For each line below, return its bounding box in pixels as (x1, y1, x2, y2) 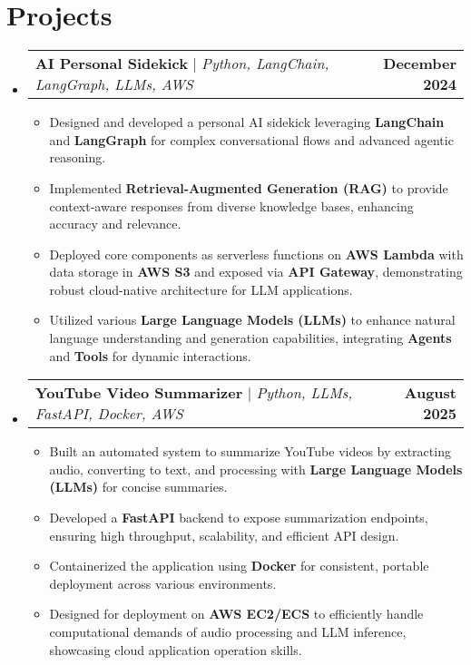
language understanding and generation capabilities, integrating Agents (49, 328, 452, 347)
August (404, 382, 456, 404)
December (383, 53, 456, 74)
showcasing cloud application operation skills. (49, 640, 302, 659)
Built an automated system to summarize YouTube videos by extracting (49, 442, 451, 461)
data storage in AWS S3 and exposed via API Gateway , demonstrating (49, 262, 463, 281)
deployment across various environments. (49, 573, 277, 592)
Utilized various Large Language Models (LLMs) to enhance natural (49, 310, 456, 329)
